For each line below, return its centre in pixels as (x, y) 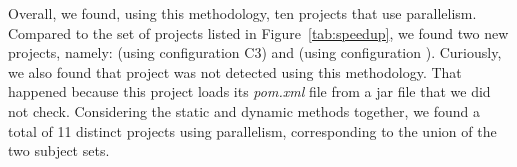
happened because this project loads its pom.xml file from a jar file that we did (249, 91)
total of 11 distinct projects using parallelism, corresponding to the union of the (252, 130)
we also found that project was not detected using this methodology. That (235, 71)
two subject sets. (59, 150)
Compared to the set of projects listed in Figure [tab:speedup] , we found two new (258, 32)
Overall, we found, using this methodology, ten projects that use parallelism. (242, 13)
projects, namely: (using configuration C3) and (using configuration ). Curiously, (255, 52)
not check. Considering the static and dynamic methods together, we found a (244, 110)
